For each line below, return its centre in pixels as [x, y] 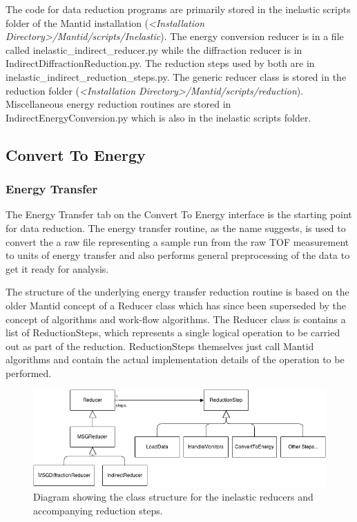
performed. [29, 373]
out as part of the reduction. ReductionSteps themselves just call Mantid [160, 346]
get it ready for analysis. [57, 268]
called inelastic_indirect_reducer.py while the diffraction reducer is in [154, 49]
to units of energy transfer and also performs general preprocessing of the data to [178, 255]
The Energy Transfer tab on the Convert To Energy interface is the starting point [179, 214]
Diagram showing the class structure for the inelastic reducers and [173, 497]
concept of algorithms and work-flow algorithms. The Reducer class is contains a [176, 319]
